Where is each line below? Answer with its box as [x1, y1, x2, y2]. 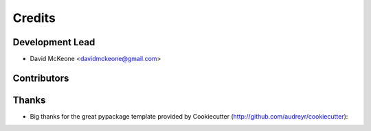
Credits [12, 10, 56, 25]
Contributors [12, 72, 69, 84]
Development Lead [12, 36, 95, 48]
